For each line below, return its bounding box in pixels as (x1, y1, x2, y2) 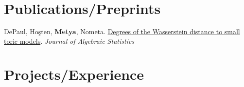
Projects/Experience (4, 64, 144, 84)
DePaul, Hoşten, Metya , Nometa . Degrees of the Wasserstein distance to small (4, 26, 240, 37)
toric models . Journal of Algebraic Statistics (4, 36, 135, 46)
